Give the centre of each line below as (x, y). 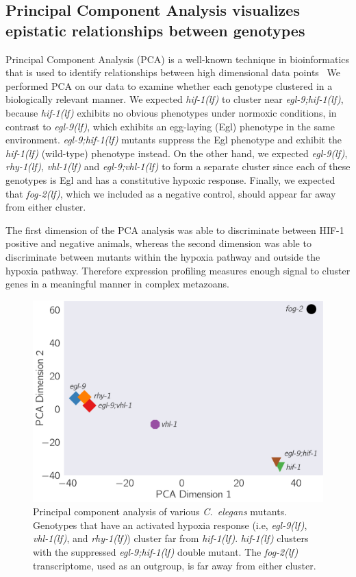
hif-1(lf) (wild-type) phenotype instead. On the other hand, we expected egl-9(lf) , (177, 153)
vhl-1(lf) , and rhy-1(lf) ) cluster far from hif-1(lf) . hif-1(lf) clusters (171, 538)
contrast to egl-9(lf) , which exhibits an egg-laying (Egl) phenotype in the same (170, 126)
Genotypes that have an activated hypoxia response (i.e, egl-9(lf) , (170, 525)
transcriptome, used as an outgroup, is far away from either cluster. (175, 565)
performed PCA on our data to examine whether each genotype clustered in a (169, 85)
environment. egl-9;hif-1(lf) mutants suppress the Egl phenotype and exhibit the (174, 140)
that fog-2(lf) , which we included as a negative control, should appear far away (171, 193)
